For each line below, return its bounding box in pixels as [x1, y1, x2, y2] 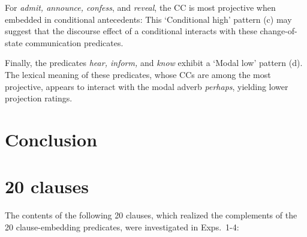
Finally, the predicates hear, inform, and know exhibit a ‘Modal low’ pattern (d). [5, 56, 303, 69]
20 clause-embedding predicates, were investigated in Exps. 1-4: [5, 220, 239, 233]
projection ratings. [5, 92, 73, 104]
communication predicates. [25, 36, 124, 49]
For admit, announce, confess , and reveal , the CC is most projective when [5, 1, 276, 13]
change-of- [260, 25, 297, 37]
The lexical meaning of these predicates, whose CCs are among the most [5, 68, 271, 80]
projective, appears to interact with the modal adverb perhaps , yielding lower [5, 80, 288, 92]
